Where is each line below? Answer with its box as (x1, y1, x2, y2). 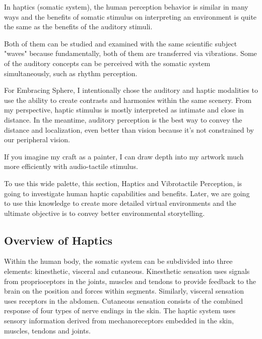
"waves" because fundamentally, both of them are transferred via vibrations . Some (4, 48, 257, 59)
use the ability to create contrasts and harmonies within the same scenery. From (4, 94, 252, 105)
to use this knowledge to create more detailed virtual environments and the (4, 198, 236, 208)
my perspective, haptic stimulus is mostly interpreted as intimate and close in (4, 104, 244, 115)
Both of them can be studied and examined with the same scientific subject (4, 38, 237, 48)
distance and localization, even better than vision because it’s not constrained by (4, 124, 254, 135)
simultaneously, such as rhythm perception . (4, 68, 138, 78)
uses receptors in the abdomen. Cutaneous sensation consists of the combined (4, 295, 243, 306)
